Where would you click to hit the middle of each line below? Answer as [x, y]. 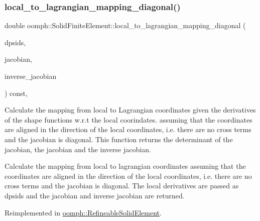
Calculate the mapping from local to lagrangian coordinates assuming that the [125, 166]
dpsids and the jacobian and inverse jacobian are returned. [95, 195]
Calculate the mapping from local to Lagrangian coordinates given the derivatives [130, 110]
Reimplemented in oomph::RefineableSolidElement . [83, 212]
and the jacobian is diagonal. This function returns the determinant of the [119, 139]
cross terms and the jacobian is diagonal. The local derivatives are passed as [122, 186]
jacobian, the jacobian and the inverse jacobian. [78, 149]
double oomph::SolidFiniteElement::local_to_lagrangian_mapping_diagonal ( [125, 25]
